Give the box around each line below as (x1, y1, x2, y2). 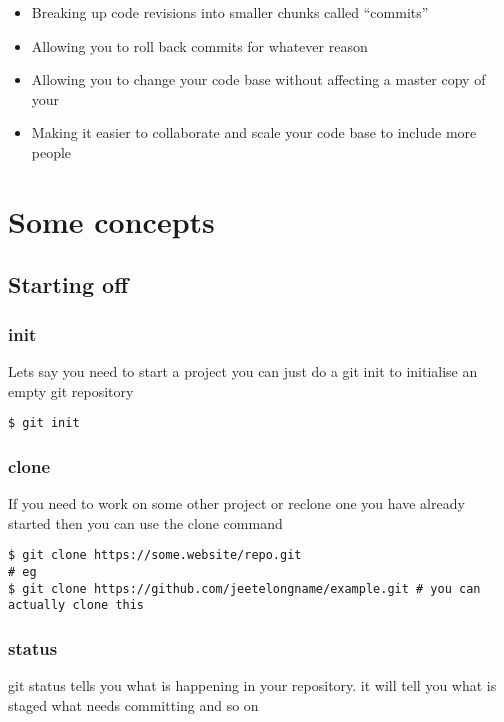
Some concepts (8, 200, 215, 241)
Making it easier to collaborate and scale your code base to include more (31, 122, 477, 143)
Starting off (8, 269, 129, 300)
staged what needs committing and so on (8, 694, 259, 715)
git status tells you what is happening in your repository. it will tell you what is (8, 675, 497, 696)
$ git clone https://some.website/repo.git (8, 548, 302, 563)
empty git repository (8, 380, 134, 401)
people (31, 141, 72, 162)
